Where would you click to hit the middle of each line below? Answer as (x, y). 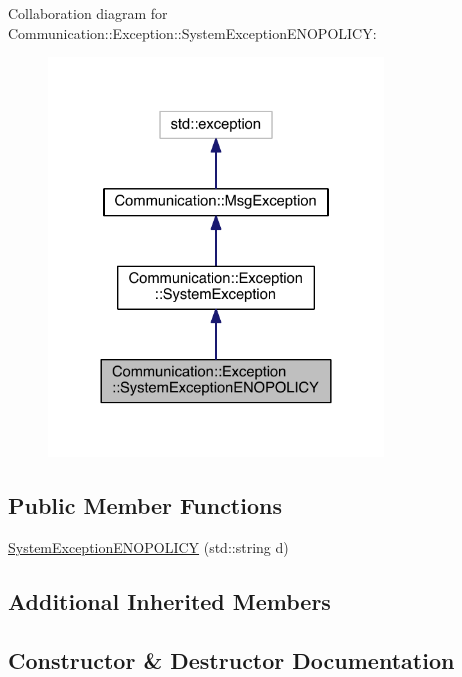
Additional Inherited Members (169, 600)
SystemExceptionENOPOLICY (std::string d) (148, 546)
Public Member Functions (145, 505)
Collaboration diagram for (88, 13)
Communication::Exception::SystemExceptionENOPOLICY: (192, 32)
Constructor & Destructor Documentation (231, 659)
